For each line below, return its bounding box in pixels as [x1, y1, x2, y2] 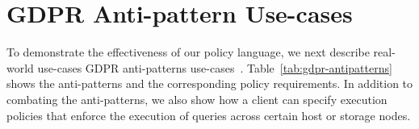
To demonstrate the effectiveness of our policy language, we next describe [6, 44, 370, 60]
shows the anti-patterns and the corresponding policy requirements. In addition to [6, 75, 413, 92]
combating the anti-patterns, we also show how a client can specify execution [6, 90, 388, 107]
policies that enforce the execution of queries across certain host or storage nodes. [6, 106, 411, 123]
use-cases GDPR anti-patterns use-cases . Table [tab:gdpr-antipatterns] [37, 59, 392, 76]
